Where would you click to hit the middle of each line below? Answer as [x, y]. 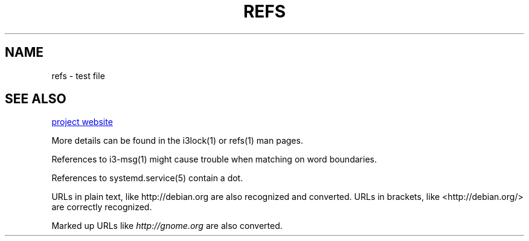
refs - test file [78, 76]
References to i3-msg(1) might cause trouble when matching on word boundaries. [214, 159]
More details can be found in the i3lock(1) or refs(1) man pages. [177, 141]
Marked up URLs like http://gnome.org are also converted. [167, 226]
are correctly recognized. [102, 207]
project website [82, 122]
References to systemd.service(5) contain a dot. [147, 178]
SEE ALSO [36, 99]
